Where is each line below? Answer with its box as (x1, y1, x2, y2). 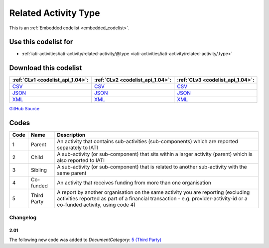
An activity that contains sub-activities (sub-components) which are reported (57, 138, 239, 145)
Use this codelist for (9, 38, 73, 46)
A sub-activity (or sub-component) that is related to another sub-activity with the (57, 164, 247, 170)
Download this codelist (9, 64, 82, 72)
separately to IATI (57, 144, 98, 151)
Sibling (30, 166, 47, 173)
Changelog (9, 214, 37, 221)
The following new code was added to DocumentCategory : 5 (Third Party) (9, 237, 162, 243)
